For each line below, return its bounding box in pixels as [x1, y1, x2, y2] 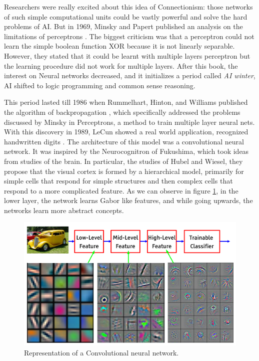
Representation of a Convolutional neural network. [24, 347, 179, 358]
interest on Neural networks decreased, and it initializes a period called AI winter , [4, 70, 255, 81]
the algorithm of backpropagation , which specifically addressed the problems [4, 106, 240, 117]
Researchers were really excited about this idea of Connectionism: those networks [4, 2, 253, 12]
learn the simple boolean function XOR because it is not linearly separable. [4, 41, 235, 51]
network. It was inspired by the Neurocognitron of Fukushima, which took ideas [4, 146, 249, 156]
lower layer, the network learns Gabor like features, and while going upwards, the [4, 195, 253, 206]
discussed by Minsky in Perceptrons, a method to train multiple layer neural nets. [4, 116, 255, 127]
